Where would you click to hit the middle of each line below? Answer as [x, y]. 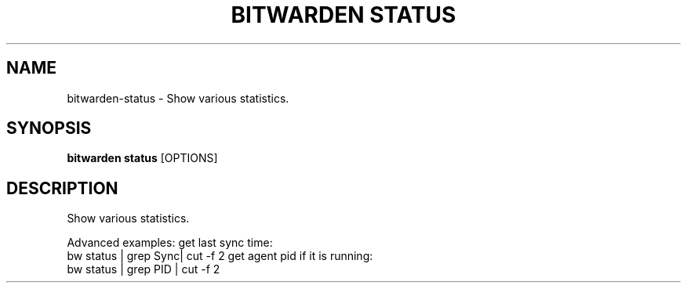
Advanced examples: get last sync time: [170, 243]
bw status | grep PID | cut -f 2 [144, 269]
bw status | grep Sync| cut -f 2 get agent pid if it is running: [220, 256]
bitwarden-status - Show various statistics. [178, 98]
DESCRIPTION [62, 188]
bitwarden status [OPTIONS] [142, 158]
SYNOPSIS [49, 128]
